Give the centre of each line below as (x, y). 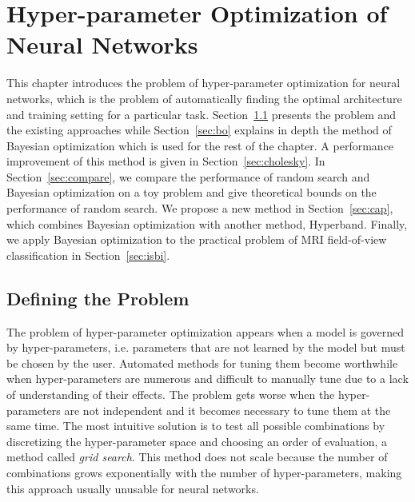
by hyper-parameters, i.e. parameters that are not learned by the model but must (206, 347)
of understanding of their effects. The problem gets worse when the (171, 394)
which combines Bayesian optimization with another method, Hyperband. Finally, (207, 223)
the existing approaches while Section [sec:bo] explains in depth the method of (199, 130)
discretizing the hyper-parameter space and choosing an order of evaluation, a (197, 441)
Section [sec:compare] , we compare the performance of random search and (188, 176)
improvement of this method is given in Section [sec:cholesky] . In (166, 161)
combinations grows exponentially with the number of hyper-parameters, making (204, 472)
